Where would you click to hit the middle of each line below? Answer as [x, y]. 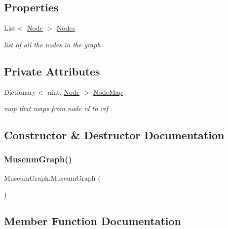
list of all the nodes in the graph [52, 44]
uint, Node [64, 92]
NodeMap [108, 92]
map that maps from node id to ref [56, 108]
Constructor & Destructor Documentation [114, 135]
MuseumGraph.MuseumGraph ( [52, 177]
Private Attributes [52, 71]
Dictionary [20, 92]
